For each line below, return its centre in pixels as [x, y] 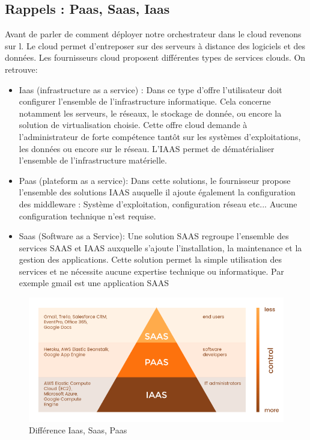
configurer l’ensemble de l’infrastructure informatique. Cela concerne [145, 101]
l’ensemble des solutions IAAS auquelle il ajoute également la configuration [157, 192]
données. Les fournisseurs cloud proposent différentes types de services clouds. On [155, 57]
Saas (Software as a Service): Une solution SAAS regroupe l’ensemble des [154, 236]
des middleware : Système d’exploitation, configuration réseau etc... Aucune [158, 203]
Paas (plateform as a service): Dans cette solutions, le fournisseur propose [155, 180]
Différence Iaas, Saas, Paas [78, 430]
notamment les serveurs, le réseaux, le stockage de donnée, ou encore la [150, 113]
